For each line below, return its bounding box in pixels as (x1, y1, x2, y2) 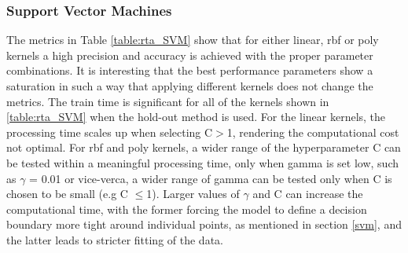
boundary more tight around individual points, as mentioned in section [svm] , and (6, 216, 402, 233)
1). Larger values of (146, 185, 240, 202)
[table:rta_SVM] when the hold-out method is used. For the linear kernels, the (6, 108, 386, 125)
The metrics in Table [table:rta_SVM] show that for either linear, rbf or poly (6, 31, 379, 48)
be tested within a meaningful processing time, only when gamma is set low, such (6, 154, 399, 170)
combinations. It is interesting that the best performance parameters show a (6, 62, 373, 79)
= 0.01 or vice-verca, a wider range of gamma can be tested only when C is (29, 170, 392, 186)
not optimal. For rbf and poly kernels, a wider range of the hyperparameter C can (6, 139, 401, 156)
